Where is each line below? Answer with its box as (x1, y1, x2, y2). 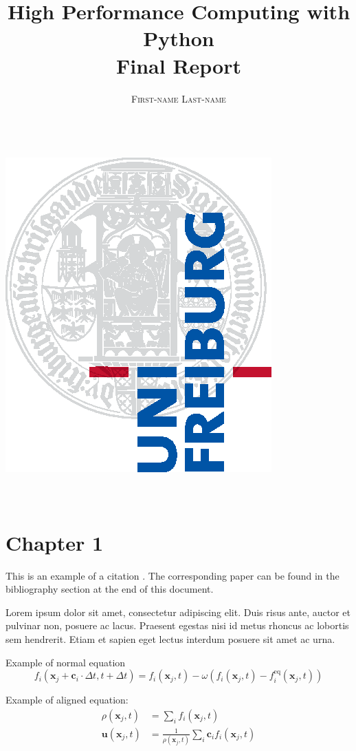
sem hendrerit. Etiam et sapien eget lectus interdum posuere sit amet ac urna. (5, 631, 335, 646)
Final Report (115, 51, 241, 79)
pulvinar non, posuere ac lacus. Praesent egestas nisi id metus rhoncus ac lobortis (5, 618, 349, 633)
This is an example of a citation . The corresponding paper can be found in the (5, 568, 340, 582)
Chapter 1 (5, 528, 104, 556)
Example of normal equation (5, 655, 126, 669)
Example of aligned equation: (5, 692, 129, 707)
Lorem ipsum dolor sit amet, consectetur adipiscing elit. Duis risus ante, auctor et (5, 604, 351, 619)
